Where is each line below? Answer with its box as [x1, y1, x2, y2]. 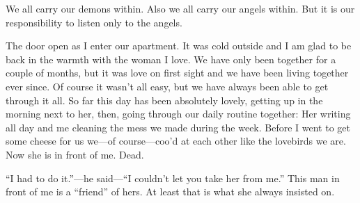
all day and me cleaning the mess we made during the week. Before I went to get [6, 120, 350, 134]
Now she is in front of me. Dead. [6, 147, 144, 161]
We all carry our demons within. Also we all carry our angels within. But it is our [6, 1, 355, 15]
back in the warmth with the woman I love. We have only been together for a [6, 51, 336, 66]
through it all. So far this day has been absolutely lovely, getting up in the [6, 92, 323, 107]
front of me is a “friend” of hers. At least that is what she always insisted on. [6, 184, 335, 199]
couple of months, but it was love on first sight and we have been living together [6, 65, 349, 80]
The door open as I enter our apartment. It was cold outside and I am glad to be [6, 38, 352, 53]
